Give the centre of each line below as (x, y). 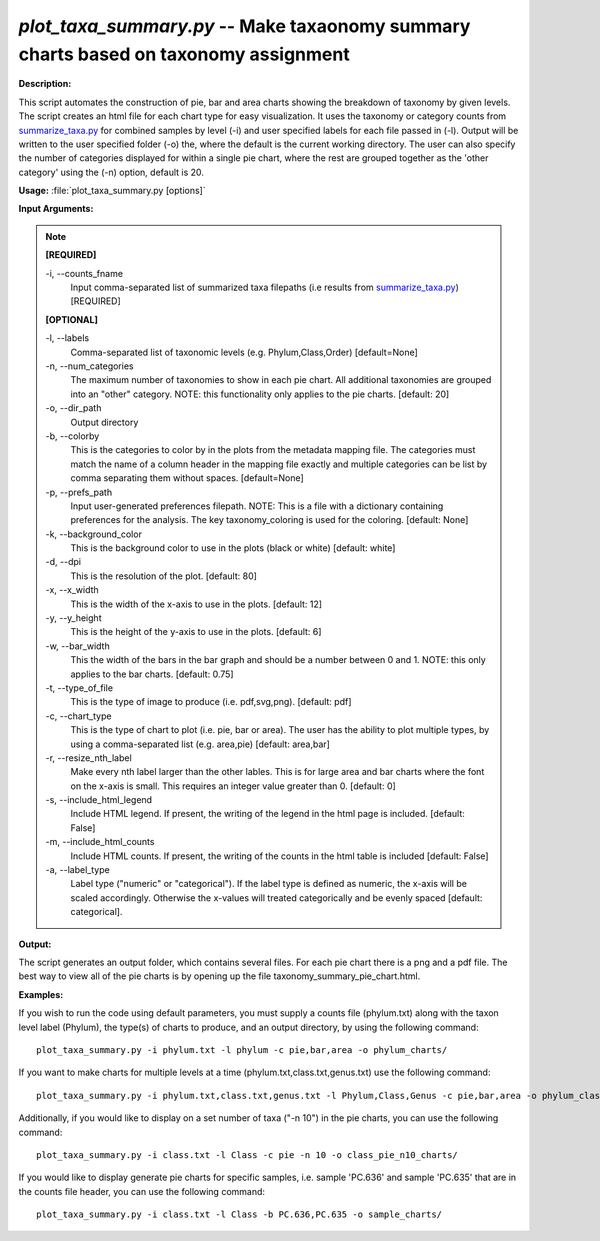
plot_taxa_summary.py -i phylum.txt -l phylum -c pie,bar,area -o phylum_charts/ (242, 1049)
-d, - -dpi (63, 562)
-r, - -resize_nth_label (88, 757)
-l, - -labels (67, 338)
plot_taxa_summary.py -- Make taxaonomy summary (244, 26)
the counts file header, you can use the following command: (141, 1191)
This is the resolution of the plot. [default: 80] (163, 576)
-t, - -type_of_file (79, 687)
